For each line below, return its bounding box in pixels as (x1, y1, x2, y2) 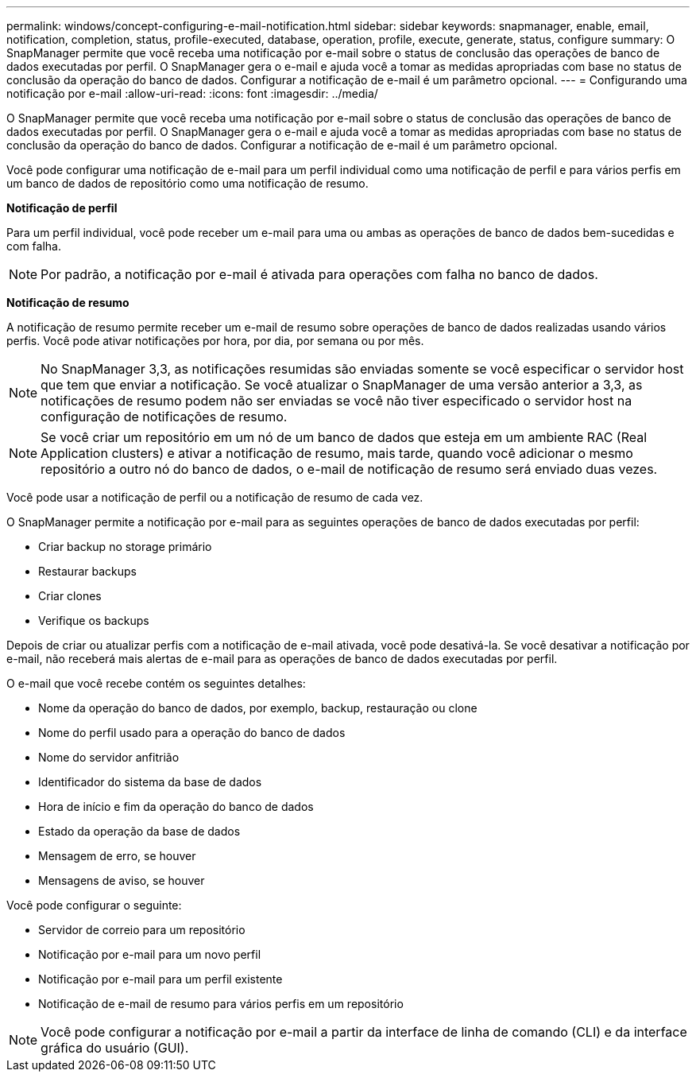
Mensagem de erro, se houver (38, 849, 196, 863)
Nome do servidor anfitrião (38, 750, 180, 764)
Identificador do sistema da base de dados (38, 775, 262, 789)
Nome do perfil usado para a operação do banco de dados (38, 726, 346, 739)
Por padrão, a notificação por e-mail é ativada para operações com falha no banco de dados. (41, 266, 598, 282)
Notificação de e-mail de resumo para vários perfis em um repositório (38, 997, 404, 1010)
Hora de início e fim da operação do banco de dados (38, 800, 314, 813)
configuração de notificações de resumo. (41, 409, 288, 425)
